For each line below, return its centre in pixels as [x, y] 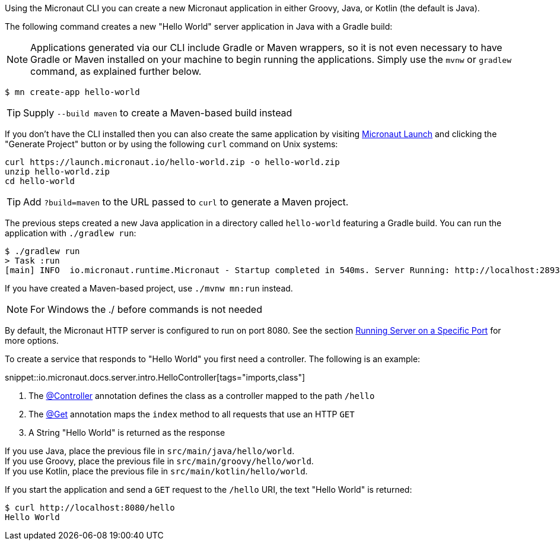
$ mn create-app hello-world [72, 92]
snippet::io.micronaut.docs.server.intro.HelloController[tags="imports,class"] [155, 377]
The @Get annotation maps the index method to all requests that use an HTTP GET [192, 414]
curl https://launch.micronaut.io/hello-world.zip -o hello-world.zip [172, 162]
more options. [32, 340]
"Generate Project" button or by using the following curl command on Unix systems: [171, 144]
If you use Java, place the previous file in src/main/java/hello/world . [150, 451]
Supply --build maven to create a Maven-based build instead [158, 113]
